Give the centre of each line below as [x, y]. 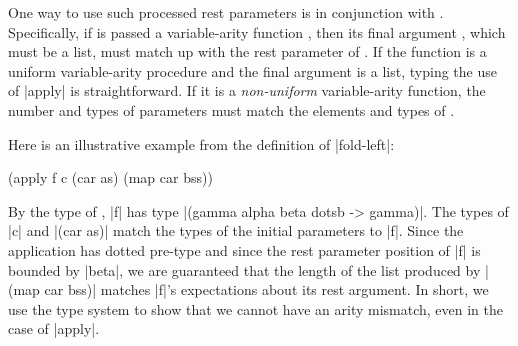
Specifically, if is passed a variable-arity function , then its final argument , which [257, 31]
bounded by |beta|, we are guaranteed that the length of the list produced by [244, 269]
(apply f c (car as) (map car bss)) [110, 177]
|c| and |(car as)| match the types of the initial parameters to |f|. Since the [236, 230]
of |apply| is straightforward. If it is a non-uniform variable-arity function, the [247, 90]
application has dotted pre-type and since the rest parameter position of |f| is [244, 249]
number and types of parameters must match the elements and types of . [231, 109]
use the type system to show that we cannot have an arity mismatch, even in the [256, 308]
